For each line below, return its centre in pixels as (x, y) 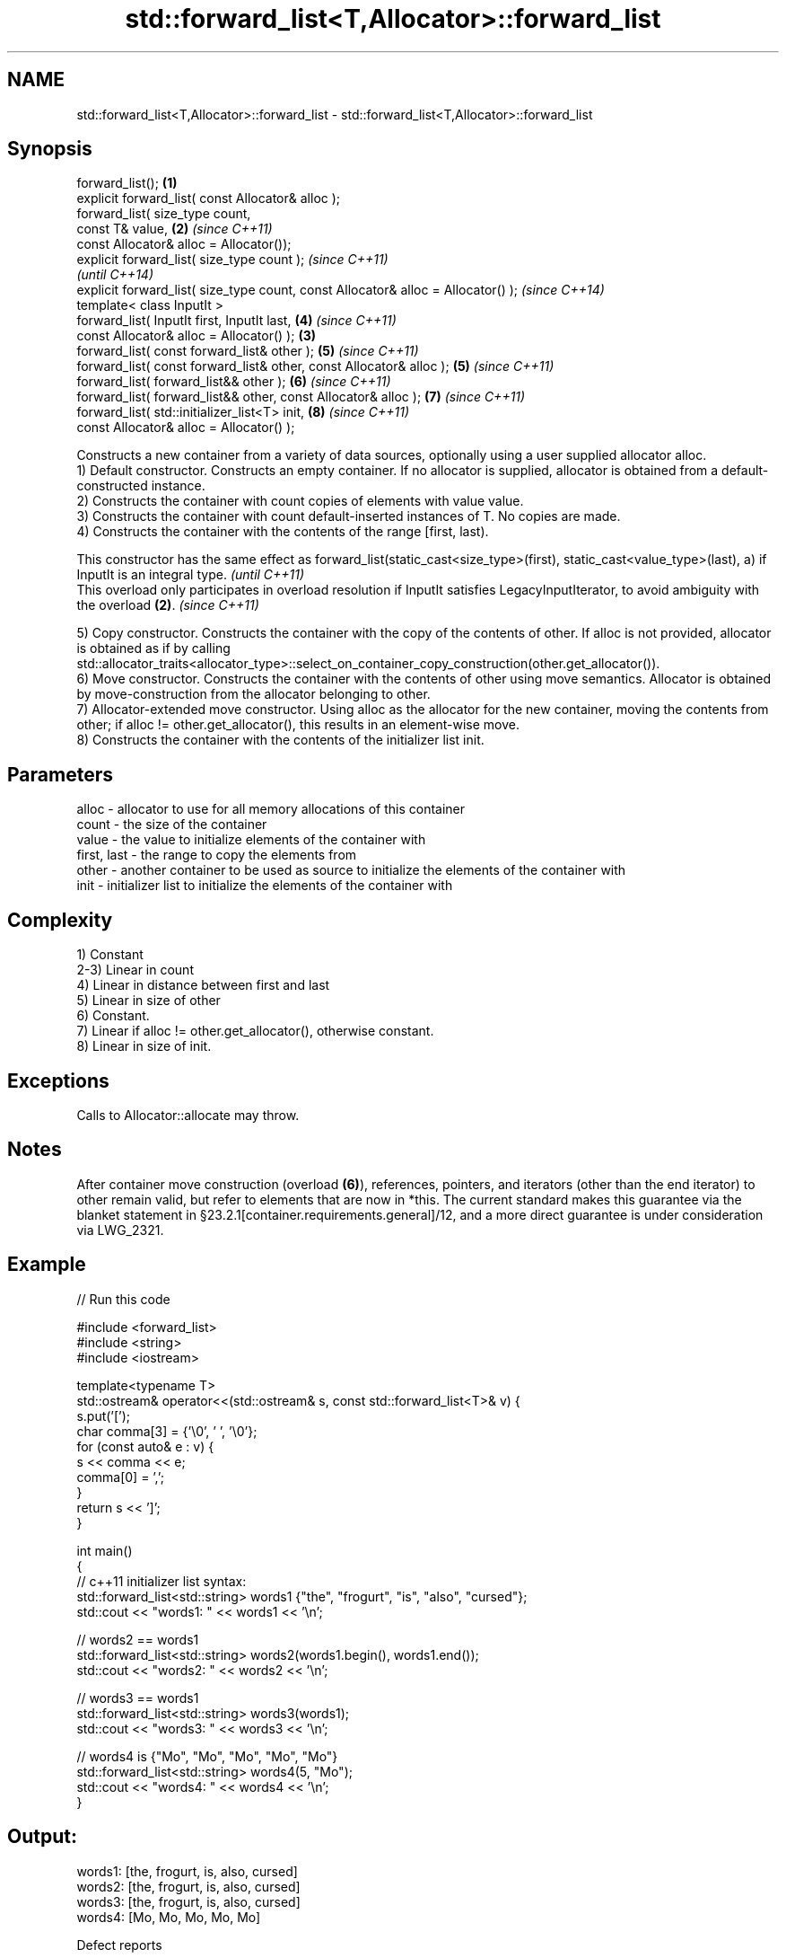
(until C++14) (115, 275)
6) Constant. (113, 1016)
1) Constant (110, 955)
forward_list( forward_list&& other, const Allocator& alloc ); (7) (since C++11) (301, 397)
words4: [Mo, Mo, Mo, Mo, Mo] (169, 1917)
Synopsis (50, 149)
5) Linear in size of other (148, 1001)
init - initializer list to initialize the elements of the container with (265, 886)
